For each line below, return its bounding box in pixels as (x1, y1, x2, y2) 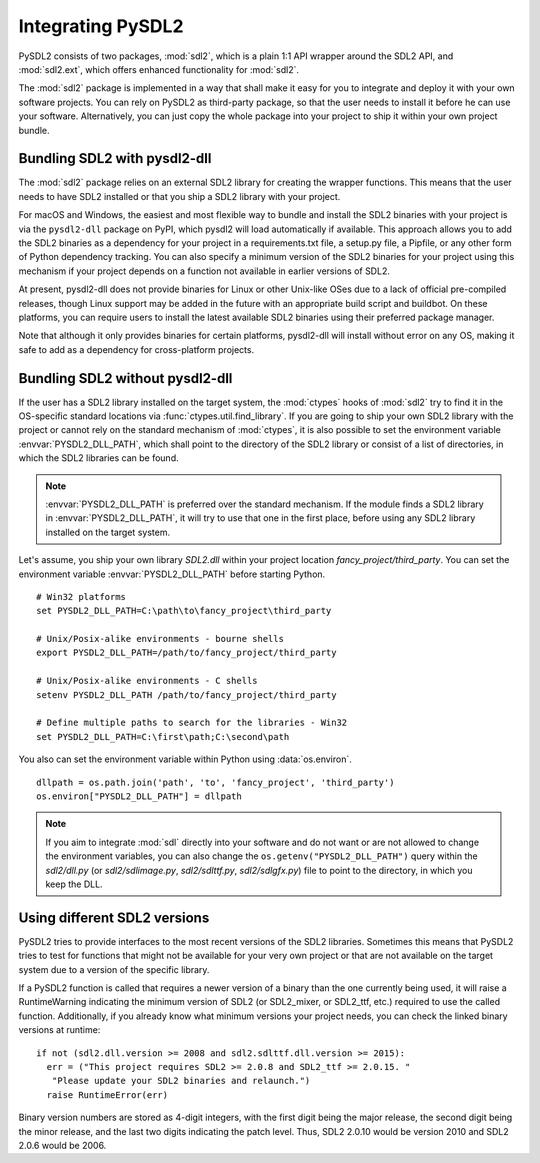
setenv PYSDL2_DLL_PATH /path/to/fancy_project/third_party (36, 689, 337, 700)
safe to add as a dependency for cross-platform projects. (18, 343, 255, 355)
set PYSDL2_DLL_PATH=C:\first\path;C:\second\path (36, 731, 290, 742)
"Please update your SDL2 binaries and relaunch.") (51, 1075, 311, 1087)
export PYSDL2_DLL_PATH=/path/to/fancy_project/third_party (36, 647, 337, 659)
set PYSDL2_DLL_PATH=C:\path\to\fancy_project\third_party (36, 605, 332, 617)
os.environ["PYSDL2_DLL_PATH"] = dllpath (36, 790, 242, 802)
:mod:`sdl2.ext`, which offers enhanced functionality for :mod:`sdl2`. (18, 63, 300, 75)
